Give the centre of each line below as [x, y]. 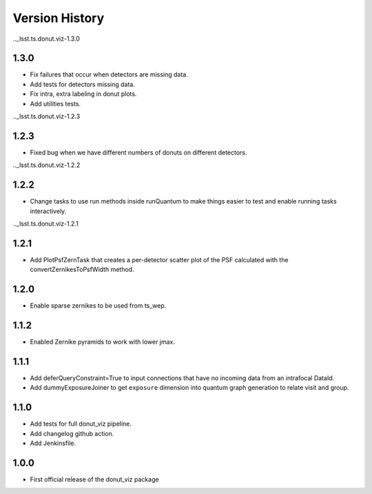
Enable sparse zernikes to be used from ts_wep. [98, 306]
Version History [59, 18]
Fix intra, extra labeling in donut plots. [83, 94]
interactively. [48, 211]
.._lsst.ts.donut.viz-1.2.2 [46, 165]
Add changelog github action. [72, 433]
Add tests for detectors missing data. [83, 84]
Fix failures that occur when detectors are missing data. [109, 75]
